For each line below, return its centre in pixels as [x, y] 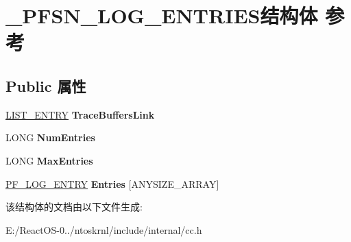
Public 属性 [46, 85]
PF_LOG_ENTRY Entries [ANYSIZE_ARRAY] [112, 183]
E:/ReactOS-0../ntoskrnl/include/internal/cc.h [104, 229]
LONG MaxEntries [49, 160]
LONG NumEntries [50, 137]
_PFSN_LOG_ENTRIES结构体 [162, 15]
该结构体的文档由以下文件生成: [74, 207]
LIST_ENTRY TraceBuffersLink [80, 114]
